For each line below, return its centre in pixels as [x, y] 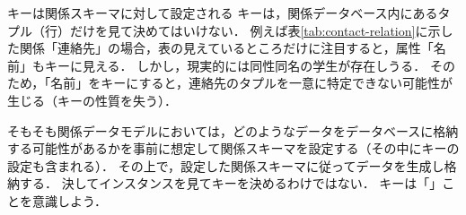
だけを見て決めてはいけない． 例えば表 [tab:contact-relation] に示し [261, 30]
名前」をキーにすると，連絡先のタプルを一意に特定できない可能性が [251, 83]
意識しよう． [69, 200]
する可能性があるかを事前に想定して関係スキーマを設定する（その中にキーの [233, 148]
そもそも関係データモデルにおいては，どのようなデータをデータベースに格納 [233, 130]
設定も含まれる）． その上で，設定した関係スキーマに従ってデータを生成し [226, 165]
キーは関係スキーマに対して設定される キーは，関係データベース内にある [223, 13]
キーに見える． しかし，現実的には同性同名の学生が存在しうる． [235, 65]
